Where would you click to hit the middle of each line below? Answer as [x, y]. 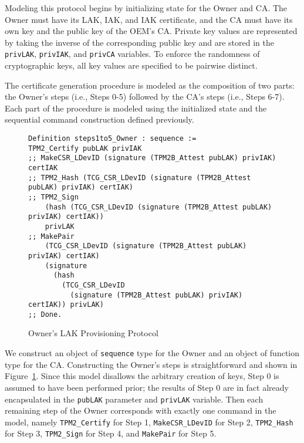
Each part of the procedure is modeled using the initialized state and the [136, 108]
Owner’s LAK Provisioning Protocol [93, 333]
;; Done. [45, 314]
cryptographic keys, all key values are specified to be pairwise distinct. [131, 65]
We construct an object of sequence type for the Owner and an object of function [152, 353]
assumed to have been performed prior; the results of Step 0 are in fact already [147, 387]
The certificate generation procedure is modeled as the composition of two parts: [150, 85]
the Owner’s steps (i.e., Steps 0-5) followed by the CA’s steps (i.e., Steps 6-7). [145, 97]
